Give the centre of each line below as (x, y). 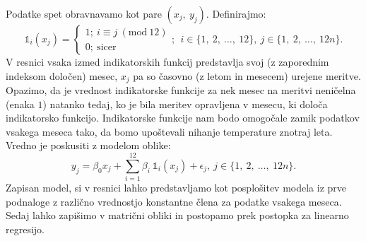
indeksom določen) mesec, (62, 75)
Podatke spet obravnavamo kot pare (84, 13)
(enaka (20, 104)
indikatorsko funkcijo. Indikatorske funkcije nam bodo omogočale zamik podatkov (183, 118)
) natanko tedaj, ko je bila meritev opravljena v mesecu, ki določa (185, 104)
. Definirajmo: (236, 13)
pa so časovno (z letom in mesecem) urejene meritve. (247, 75)
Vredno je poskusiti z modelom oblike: (88, 145)
